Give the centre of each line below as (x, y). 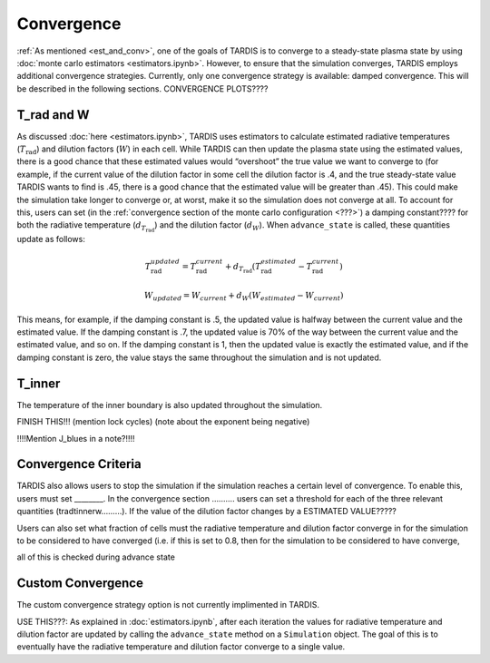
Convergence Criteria (79, 464)
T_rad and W (53, 115)
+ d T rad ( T (243, 268)
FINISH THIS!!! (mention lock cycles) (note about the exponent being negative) (163, 422)
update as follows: (51, 239)
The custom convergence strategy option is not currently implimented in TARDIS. (168, 605)
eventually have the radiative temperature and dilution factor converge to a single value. (181, 647)
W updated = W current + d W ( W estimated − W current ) (244, 297)
